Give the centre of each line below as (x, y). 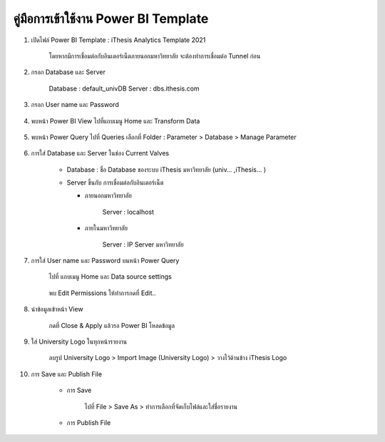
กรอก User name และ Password (75, 105)
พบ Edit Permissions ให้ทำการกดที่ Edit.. (102, 293)
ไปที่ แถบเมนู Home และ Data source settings (111, 277)
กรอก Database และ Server (68, 72)
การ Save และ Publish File (67, 374)
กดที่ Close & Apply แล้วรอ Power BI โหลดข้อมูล (112, 325)
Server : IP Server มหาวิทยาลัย (143, 244)
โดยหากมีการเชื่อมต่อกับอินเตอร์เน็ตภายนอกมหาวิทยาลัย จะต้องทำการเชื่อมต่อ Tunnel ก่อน (155, 56)
